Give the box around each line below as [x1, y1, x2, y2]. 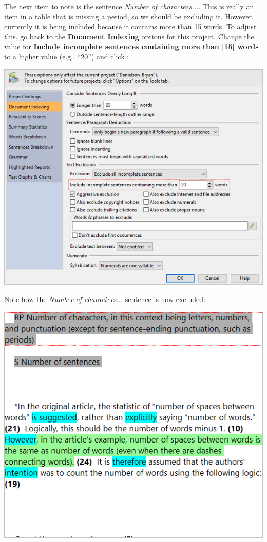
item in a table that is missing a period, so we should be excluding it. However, [4, 11, 254, 22]
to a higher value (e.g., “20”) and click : [4, 51, 129, 62]
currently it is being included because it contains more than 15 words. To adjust [4, 21, 257, 32]
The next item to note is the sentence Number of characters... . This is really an [4, 1, 254, 11]
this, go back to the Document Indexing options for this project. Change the [4, 31, 254, 42]
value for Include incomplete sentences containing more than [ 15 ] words [4, 41, 259, 52]
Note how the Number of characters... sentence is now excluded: [4, 293, 205, 304]
